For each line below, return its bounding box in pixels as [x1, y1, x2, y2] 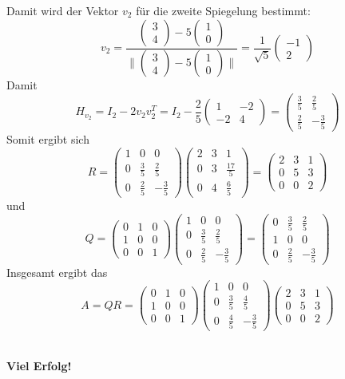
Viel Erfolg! [6, 357, 72, 373]
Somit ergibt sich [6, 130, 89, 147]
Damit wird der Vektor [6, 2, 119, 18]
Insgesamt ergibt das [6, 263, 108, 280]
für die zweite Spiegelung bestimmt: [136, 2, 311, 18]
